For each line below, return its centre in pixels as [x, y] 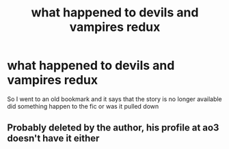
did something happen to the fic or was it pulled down [83, 106]
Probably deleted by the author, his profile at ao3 [113, 128]
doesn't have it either [53, 138]
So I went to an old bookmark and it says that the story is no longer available [114, 99]
